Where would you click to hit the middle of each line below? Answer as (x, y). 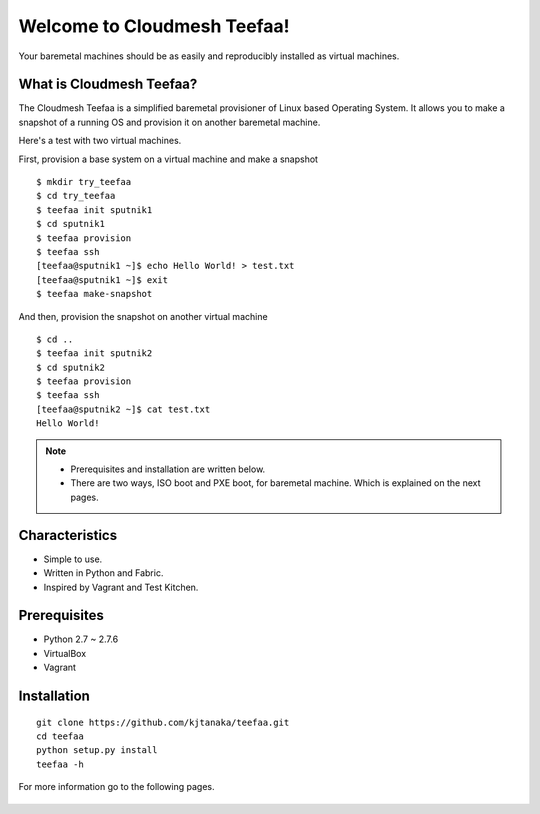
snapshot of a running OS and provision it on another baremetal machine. (169, 122)
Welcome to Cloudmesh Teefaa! (154, 26)
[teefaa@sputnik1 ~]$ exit (102, 279)
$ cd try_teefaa (76, 196)
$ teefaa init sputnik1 (94, 209)
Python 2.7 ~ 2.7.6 (81, 639)
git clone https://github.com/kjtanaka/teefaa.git (163, 722)
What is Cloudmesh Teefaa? (108, 84)
